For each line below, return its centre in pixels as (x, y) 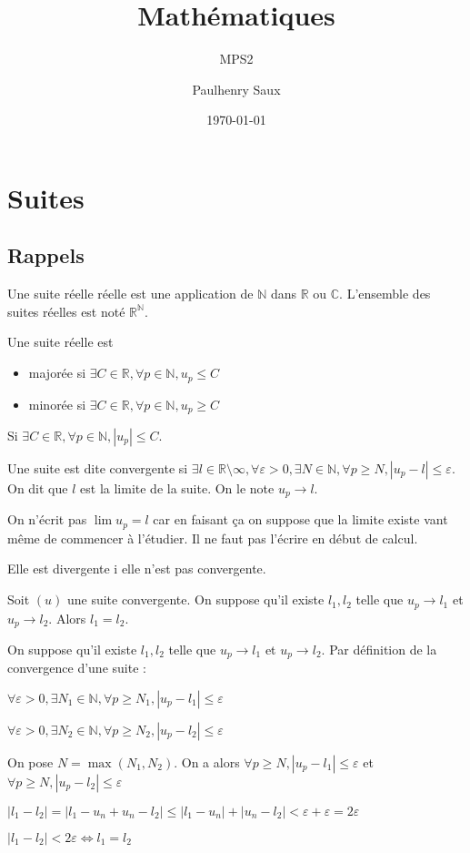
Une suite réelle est (60, 342)
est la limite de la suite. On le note (177, 487)
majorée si (57, 373)
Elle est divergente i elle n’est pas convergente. (137, 569)
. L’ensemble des (385, 294)
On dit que (38, 487)
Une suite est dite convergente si (98, 467)
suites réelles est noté (66, 311)
